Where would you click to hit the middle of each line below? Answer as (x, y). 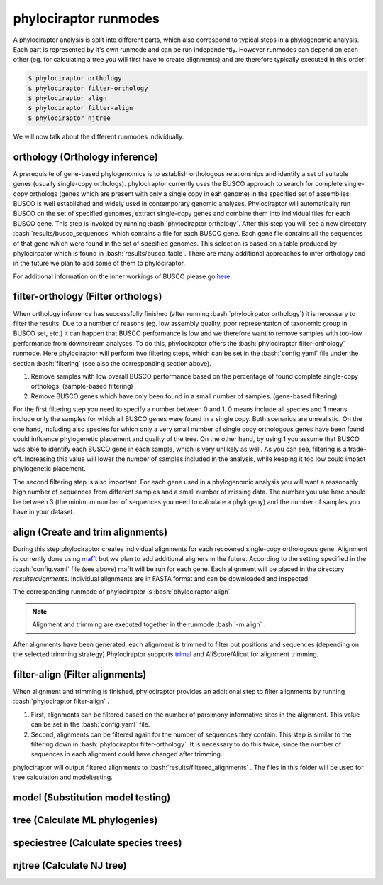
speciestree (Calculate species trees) (98, 843)
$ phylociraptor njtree (70, 118)
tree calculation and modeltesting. (63, 777)
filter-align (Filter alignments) (80, 674)
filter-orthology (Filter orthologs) (88, 297)
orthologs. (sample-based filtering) (82, 386)
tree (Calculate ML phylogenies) (85, 820)
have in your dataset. (44, 512)
